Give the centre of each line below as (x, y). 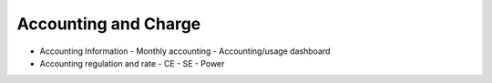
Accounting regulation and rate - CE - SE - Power (132, 63)
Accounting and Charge (109, 24)
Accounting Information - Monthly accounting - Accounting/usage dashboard (185, 51)
